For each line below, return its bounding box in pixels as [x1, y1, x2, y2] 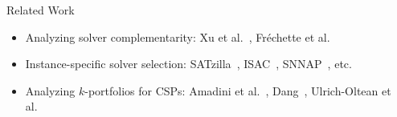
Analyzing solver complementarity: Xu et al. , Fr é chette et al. [25, 28, 330, 45]
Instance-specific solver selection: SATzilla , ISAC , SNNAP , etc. [25, 55, 352, 72]
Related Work [6, 2, 75, 18]
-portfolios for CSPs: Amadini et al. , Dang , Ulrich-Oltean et [84, 82, 391, 99]
